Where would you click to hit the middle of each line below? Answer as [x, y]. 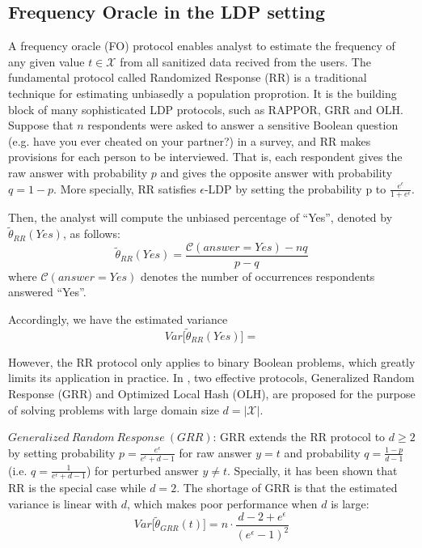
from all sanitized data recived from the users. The [245, 61]
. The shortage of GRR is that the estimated [287, 488]
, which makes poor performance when [222, 504]
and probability [322, 452]
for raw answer [215, 452]
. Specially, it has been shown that [312, 470]
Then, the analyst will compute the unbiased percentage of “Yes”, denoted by [200, 217]
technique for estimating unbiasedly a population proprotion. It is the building [203, 93]
